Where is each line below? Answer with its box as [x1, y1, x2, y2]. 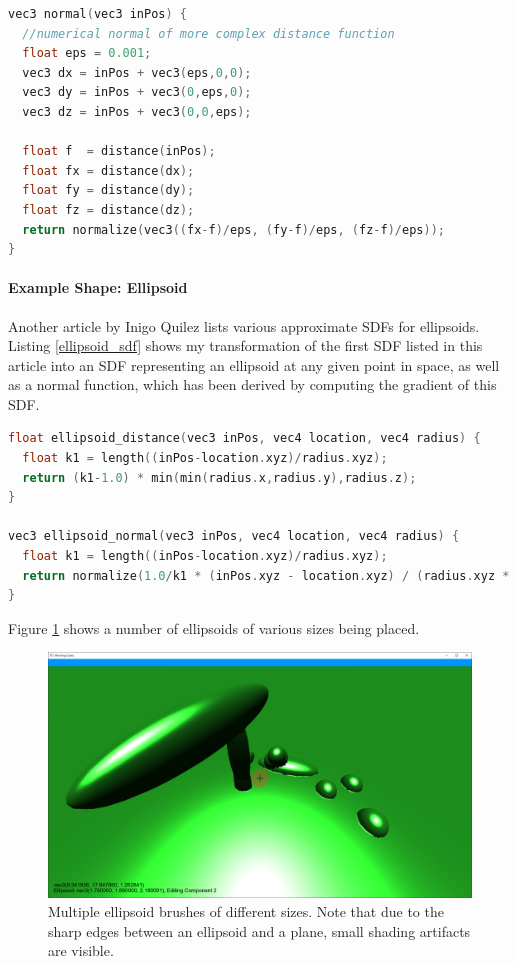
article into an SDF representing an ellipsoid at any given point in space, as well [8, 354, 500, 375]
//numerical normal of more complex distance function [22, 26, 395, 41]
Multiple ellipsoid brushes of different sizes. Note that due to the [48, 901, 444, 922]
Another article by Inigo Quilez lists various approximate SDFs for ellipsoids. [8, 315, 480, 336]
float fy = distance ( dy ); [22, 183, 195, 198]
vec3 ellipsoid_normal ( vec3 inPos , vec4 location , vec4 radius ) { [8, 529, 460, 544]
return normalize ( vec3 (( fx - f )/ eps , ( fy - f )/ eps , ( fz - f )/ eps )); [22, 222, 445, 237]
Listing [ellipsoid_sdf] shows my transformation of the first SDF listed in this [8, 335, 483, 356]
